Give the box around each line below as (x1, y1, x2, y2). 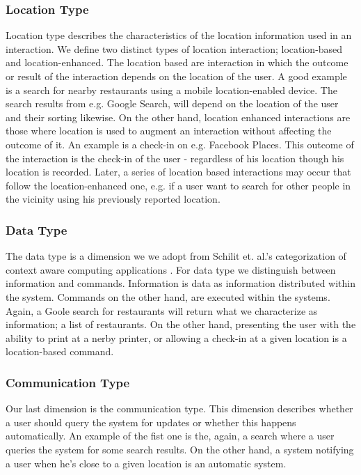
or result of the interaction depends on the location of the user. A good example (6, 69, 347, 83)
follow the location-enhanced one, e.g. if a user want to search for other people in (6, 178, 351, 192)
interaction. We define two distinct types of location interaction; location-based (6, 41, 343, 56)
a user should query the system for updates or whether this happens (6, 414, 296, 429)
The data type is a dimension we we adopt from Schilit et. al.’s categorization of (6, 249, 346, 263)
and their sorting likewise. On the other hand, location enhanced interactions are (6, 109, 351, 124)
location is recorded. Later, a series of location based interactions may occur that (6, 164, 351, 179)
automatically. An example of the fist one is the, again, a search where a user (6, 428, 335, 443)
